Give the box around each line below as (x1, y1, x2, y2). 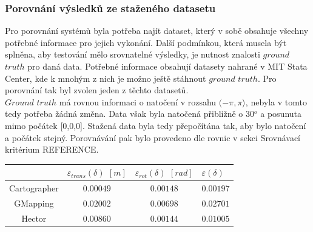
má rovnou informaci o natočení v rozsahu (59, 95, 217, 108)
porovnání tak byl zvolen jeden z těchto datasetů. (5, 84, 189, 96)
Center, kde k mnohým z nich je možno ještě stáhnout (5, 71, 206, 84)
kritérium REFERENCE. (5, 143, 99, 156)
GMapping (14, 196, 54, 209)
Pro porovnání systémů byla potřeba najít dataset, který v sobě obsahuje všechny (5, 24, 309, 37)
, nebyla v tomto (245, 95, 307, 108)
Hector (21, 211, 47, 224)
